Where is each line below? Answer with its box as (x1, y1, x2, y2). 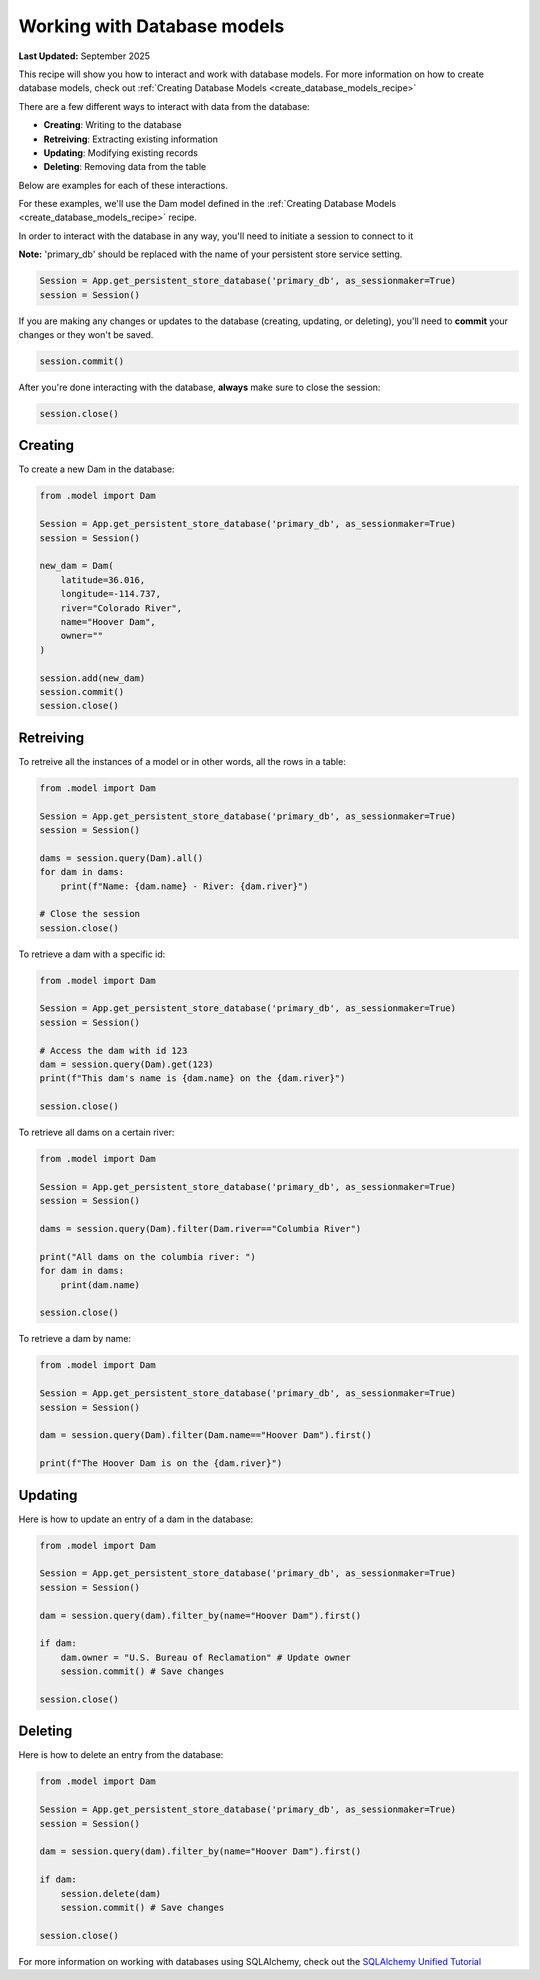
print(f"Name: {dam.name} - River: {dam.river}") (60, 880, 309, 892)
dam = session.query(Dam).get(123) (39, 1058, 214, 1070)
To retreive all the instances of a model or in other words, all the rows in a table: (18, 755, 347, 767)
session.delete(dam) (60, 1888, 162, 1899)
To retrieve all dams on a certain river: (18, 1126, 175, 1139)
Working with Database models (18, 15, 285, 37)
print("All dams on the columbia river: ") (39, 1251, 257, 1262)
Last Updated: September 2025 (18, 50, 150, 62)
